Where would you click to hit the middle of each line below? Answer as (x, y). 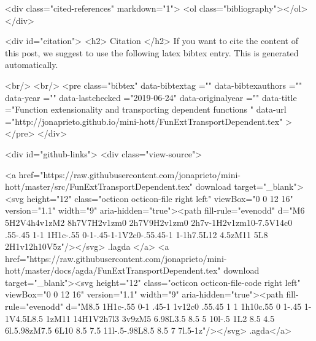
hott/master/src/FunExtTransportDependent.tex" (99, 186)
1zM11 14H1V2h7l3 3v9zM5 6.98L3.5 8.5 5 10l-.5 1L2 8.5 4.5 (160, 318)
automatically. (32, 65)
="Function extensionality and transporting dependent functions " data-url (146, 109)
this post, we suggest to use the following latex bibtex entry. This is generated (152, 52)
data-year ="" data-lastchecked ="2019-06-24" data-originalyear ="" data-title (151, 97)
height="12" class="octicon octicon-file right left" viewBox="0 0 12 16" (160, 198)
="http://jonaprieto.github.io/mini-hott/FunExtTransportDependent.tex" (144, 121)
